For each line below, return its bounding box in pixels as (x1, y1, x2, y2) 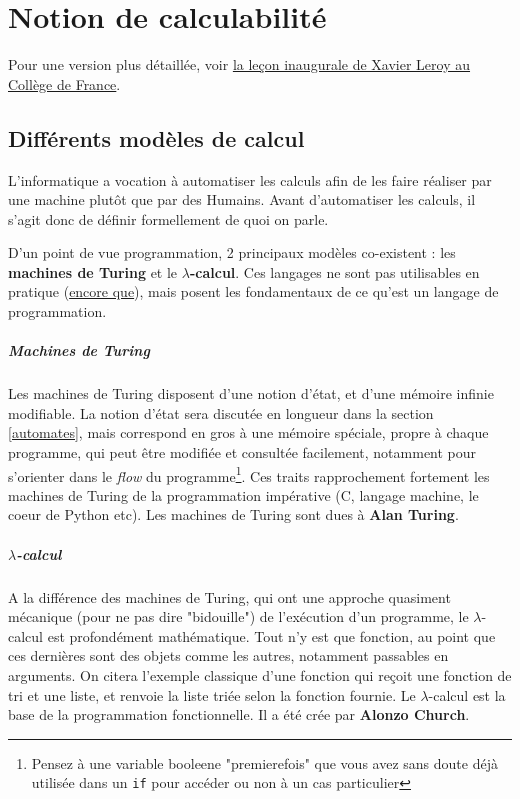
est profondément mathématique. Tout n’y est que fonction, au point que (47, 625, 496, 646)
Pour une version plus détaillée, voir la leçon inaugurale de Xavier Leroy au (8, 54, 471, 75)
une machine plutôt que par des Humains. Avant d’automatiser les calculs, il (8, 189, 476, 210)
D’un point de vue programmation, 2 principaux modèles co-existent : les (8, 242, 456, 263)
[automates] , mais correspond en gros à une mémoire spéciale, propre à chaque (8, 422, 489, 443)
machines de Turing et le (8, 261, 178, 282)
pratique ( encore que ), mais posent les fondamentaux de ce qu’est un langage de (8, 281, 499, 302)
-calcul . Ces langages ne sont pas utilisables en (189, 261, 480, 282)
